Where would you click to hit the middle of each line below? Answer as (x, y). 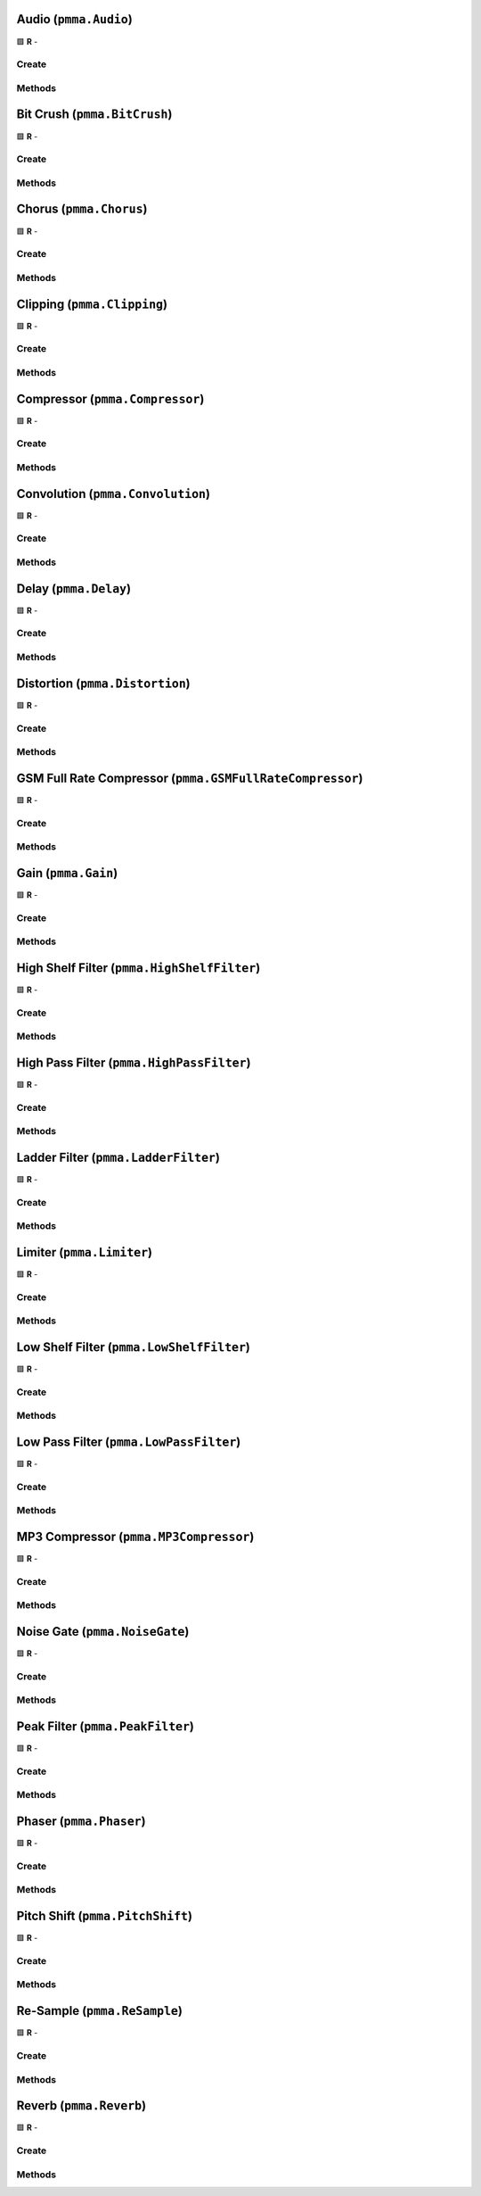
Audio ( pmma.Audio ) (74, 19)
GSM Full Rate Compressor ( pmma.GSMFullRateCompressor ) (190, 778)
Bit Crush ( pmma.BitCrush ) (94, 115)
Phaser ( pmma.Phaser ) (81, 1822)
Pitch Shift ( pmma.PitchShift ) (105, 1916)
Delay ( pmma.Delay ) (74, 588)
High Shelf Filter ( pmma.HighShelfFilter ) (139, 968)
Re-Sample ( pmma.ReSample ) (99, 2011)
